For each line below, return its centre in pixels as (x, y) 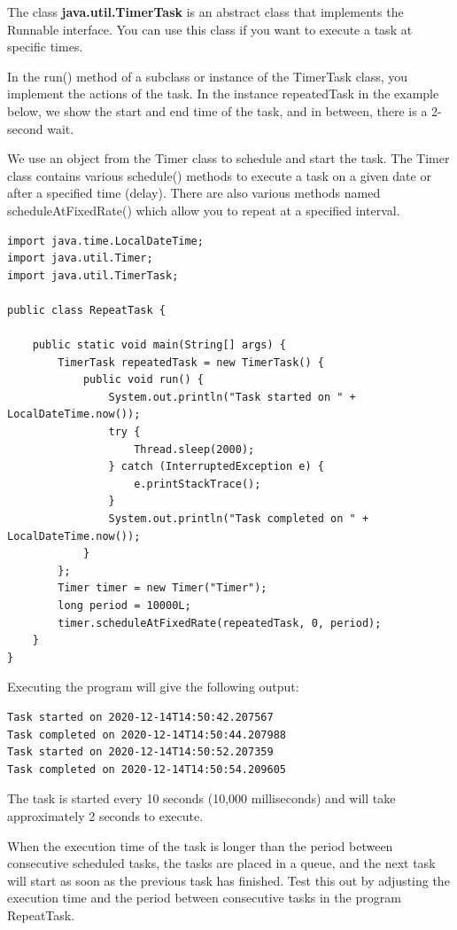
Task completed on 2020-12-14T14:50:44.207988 (147, 735)
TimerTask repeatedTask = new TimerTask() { (191, 362)
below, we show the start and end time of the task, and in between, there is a (217, 110)
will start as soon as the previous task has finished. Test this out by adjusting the (228, 880)
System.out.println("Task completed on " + (239, 519)
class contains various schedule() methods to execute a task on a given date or (219, 175)
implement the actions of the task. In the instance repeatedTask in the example (223, 94)
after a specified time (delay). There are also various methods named (194, 193)
